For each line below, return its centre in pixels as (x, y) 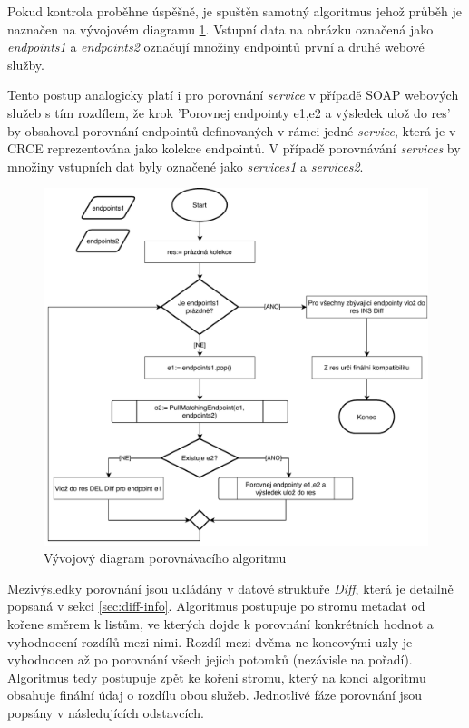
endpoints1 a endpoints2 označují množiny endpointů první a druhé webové (216, 47)
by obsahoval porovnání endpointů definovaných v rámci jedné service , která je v (232, 130)
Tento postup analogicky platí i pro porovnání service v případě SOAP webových (233, 95)
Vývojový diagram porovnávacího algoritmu (165, 558)
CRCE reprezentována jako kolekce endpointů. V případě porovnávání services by (234, 148)
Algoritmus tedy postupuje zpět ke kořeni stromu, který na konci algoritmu (217, 677)
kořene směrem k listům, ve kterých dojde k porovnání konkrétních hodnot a (220, 624)
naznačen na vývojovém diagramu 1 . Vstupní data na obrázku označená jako (220, 29)
